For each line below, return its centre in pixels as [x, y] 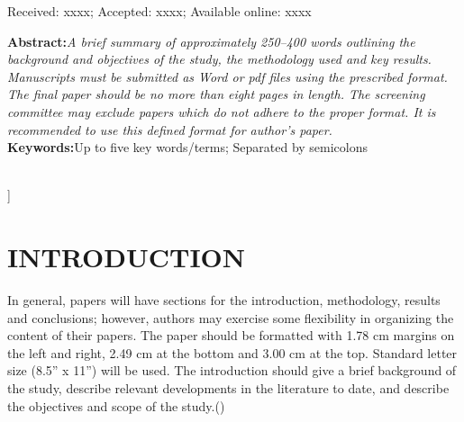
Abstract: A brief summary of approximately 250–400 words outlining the [211, 41]
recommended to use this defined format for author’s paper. [170, 129]
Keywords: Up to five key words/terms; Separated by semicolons [188, 147]
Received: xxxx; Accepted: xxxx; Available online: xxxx [159, 11]
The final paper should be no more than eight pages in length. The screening [216, 94]
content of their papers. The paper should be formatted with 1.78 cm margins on [231, 335]
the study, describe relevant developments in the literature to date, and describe [228, 388]
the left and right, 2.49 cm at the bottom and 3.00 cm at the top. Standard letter [232, 352]
